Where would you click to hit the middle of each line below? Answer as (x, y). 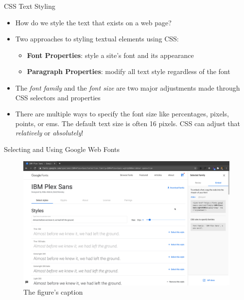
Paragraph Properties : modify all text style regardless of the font (129, 71)
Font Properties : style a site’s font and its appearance (110, 55)
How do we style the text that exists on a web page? (93, 22)
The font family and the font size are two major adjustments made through (128, 87)
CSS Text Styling (30, 6)
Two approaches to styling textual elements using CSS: (97, 39)
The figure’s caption (53, 292)
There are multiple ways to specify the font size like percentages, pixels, (122, 114)
